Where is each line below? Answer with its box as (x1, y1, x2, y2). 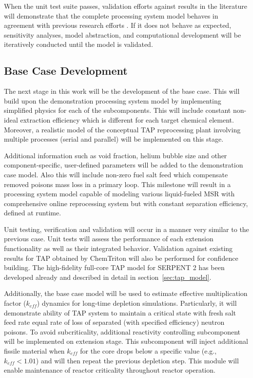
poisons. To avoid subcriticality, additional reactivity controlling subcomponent (4, 326, 241, 336)
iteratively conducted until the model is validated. (4, 39, 153, 49)
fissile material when (4, 346, 65, 356)
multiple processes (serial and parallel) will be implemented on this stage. (4, 134, 224, 144)
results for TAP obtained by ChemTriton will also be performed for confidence (4, 252, 238, 263)
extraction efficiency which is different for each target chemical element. (20, 114, 234, 125)
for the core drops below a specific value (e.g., (80, 346, 217, 356)
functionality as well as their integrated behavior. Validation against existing (4, 243, 233, 253)
